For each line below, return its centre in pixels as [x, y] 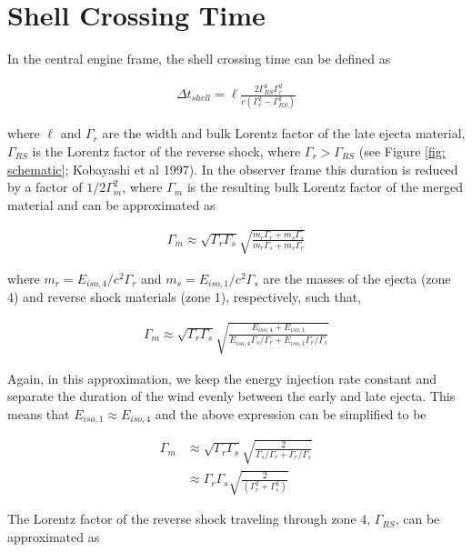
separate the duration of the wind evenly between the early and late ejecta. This [231, 396]
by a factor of [45, 187]
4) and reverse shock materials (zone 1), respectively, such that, [185, 297]
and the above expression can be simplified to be [291, 413]
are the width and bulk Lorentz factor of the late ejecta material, [284, 133]
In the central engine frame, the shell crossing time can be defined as [199, 59]
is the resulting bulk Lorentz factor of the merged [325, 187]
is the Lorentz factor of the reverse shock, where [166, 151]
